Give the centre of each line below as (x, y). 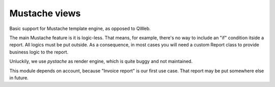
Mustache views (45, 13)
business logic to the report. (39, 52)
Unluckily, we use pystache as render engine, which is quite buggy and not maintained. (101, 62)
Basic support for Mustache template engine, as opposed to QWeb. (80, 28)
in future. (19, 78)
